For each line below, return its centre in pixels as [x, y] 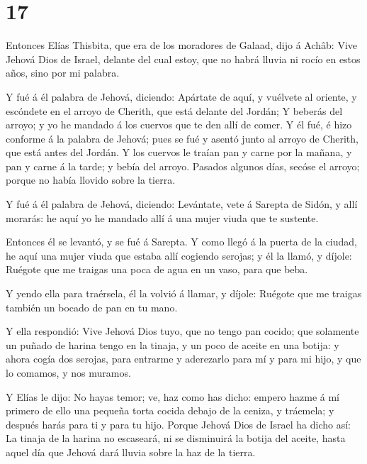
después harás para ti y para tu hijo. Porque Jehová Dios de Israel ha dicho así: [178, 424]
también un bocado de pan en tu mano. [92, 307]
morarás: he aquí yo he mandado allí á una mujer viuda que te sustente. [162, 217]
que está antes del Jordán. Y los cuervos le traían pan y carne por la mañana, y [179, 152]
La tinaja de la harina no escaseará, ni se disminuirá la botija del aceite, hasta [176, 438]
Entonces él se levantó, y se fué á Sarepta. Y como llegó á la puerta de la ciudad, [181, 242]
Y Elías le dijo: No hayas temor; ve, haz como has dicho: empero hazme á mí [173, 396]
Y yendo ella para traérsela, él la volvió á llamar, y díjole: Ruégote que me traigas [184, 293]
